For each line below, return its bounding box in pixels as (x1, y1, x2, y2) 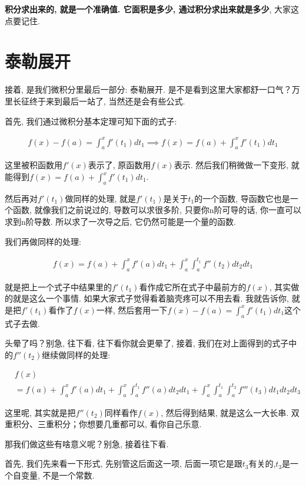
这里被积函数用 (5, 159, 62, 171)
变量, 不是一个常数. (21, 469, 95, 481)
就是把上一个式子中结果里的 (5, 280, 112, 293)
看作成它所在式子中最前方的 (139, 280, 247, 293)
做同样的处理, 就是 (65, 192, 137, 204)
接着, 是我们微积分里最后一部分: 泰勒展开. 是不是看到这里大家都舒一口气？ (5, 83, 292, 96)
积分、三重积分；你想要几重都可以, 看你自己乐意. (12, 418, 202, 430)
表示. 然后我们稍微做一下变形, (174, 159, 289, 171)
